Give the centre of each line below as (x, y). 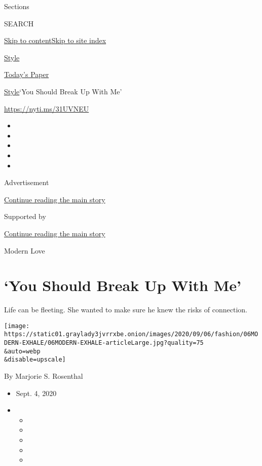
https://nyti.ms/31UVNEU (47, 108)
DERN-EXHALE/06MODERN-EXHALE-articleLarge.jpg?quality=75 (104, 343)
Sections (17, 6)
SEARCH (19, 23)
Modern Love (25, 250)
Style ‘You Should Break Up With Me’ (63, 91)
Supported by (25, 216)
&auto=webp (22, 351)
